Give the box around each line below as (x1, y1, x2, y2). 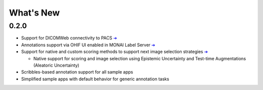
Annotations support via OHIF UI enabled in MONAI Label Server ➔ (21, 42, 155, 48)
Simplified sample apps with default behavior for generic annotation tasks (21, 76, 169, 82)
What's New (9, 7, 60, 18)
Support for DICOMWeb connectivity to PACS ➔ (21, 35, 117, 41)
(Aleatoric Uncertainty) (33, 62, 80, 68)
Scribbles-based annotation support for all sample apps (21, 69, 133, 75)
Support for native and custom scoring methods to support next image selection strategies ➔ (21, 49, 208, 54)
